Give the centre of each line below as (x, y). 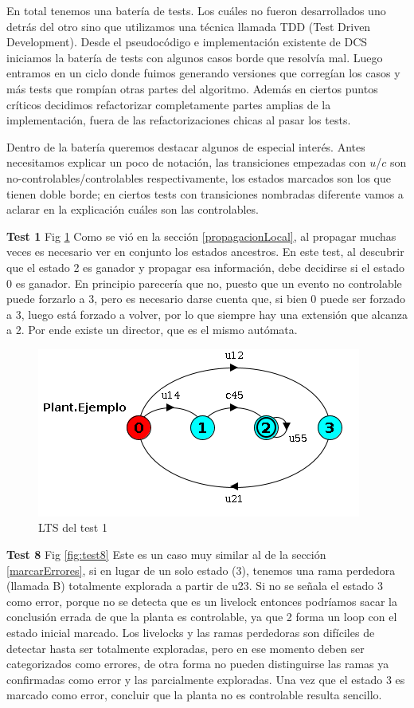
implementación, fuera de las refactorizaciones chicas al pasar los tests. (179, 120)
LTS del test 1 (73, 527)
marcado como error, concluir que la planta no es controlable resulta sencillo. (194, 695)
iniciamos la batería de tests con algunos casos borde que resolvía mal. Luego (195, 57)
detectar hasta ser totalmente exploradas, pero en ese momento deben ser (186, 648)
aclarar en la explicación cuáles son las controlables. (133, 209)
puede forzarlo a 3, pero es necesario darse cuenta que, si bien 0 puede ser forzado (206, 299)
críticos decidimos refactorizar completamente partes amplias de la (169, 104)
